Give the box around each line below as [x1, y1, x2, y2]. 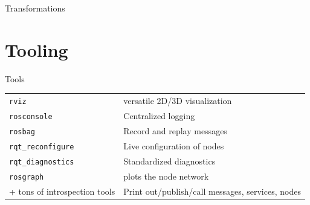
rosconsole [9, 112, 53, 121]
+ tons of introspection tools [9, 184, 115, 197]
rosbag [9, 127, 35, 136]
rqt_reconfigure [9, 142, 74, 151]
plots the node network [123, 169, 209, 182]
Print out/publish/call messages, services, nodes [123, 184, 301, 197]
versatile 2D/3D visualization [123, 94, 232, 107]
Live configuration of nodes [123, 139, 224, 152]
